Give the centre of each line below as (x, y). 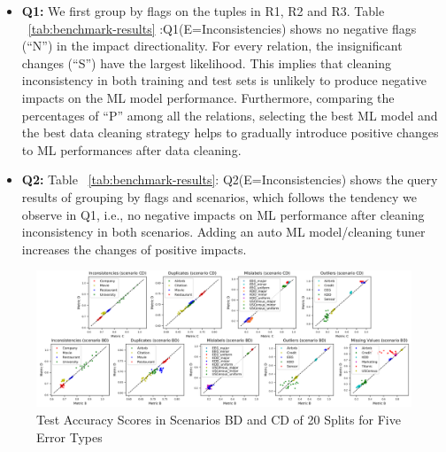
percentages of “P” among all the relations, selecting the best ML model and (230, 115)
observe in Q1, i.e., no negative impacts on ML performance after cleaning (223, 214)
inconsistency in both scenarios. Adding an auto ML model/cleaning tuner (223, 232)
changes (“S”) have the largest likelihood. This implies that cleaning (207, 62)
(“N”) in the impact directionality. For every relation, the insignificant (212, 46)
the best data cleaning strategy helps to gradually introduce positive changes (230, 132)
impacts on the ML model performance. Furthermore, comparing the (208, 97)
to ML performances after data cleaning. (131, 149)
